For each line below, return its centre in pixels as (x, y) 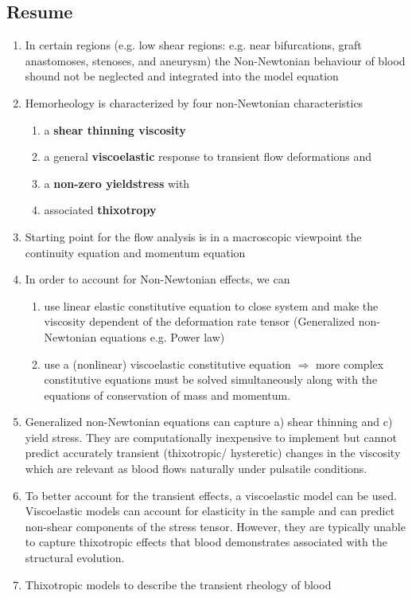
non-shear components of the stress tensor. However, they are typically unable (215, 526)
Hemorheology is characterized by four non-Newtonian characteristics (194, 102)
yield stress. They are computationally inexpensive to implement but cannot (211, 437)
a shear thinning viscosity (115, 129)
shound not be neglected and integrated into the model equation (182, 76)
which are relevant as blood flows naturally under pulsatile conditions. (196, 469)
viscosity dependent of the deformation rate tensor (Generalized (200, 321)
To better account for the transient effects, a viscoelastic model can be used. (211, 495)
